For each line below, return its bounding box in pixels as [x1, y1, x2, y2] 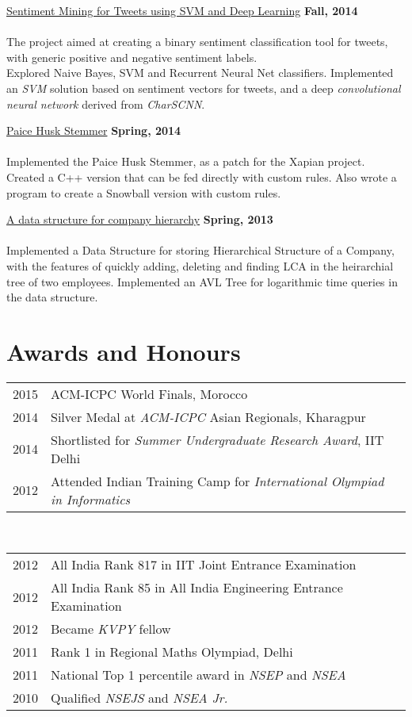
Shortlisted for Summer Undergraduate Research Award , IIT [51, 430, 384, 449]
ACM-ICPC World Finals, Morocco [51, 384, 248, 403]
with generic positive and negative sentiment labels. [6, 48, 257, 65]
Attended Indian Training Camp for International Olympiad [51, 471, 384, 490]
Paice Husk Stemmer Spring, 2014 [6, 122, 181, 139]
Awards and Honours [6, 335, 241, 367]
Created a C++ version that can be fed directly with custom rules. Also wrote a [6, 168, 397, 185]
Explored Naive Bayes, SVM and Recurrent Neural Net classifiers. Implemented [6, 64, 394, 81]
